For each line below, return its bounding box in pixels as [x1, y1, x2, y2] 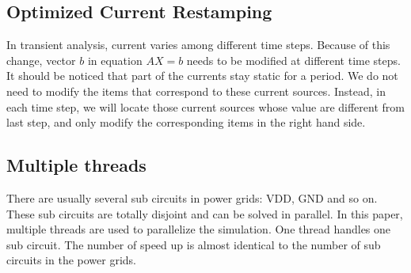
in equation [87, 51, 143, 68]
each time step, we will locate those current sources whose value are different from [6, 98, 405, 115]
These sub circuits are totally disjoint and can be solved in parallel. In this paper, [6, 205, 403, 222]
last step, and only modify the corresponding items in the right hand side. [6, 114, 366, 131]
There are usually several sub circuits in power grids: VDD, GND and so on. [6, 189, 378, 206]
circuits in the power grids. [6, 252, 136, 268]
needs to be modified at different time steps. [186, 51, 401, 68]
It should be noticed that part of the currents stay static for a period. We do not [6, 67, 398, 84]
